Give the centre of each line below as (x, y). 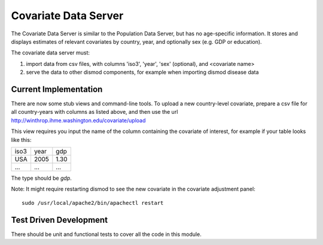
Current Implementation (57, 89)
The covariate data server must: (50, 53)
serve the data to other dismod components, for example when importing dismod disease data (143, 72)
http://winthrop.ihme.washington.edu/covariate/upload (78, 120)
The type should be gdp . (41, 178)
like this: (21, 140)
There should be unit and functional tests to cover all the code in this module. (106, 234)
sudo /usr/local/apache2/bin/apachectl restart (93, 203)
